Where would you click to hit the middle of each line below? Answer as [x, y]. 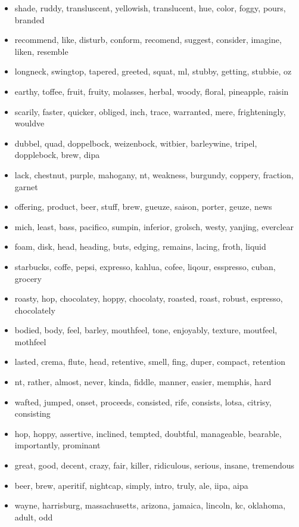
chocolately [35, 310]
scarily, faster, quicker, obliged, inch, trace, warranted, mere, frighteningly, [150, 111]
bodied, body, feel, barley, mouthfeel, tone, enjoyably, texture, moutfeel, [146, 330]
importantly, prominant [57, 445]
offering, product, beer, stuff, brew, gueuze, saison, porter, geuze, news [143, 207]
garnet [26, 186]
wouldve [29, 123]
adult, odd [34, 517]
